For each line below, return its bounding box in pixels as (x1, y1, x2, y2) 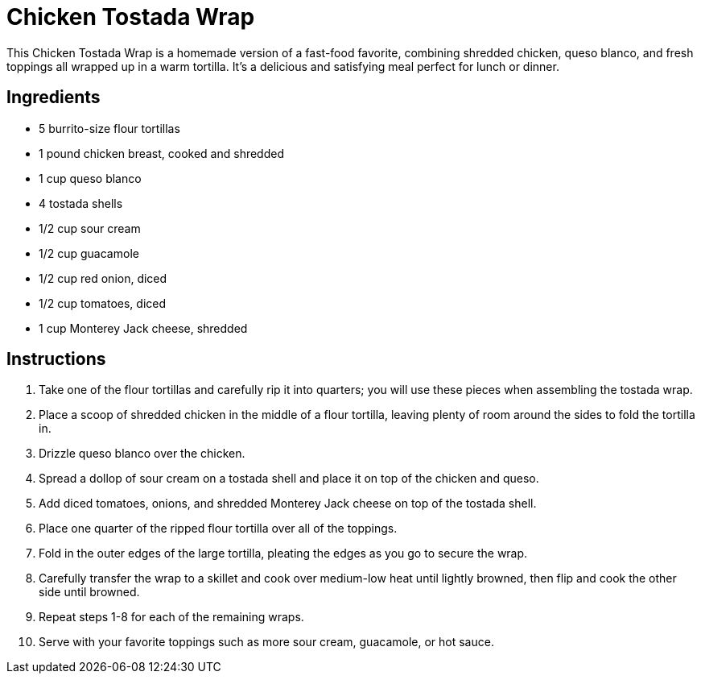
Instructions (6, 349, 106, 370)
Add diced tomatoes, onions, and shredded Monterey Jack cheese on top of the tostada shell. (39, 496, 537, 511)
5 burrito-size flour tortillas (39, 121, 180, 135)
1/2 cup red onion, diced (39, 271, 167, 285)
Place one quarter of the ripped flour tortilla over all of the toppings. (39, 521, 398, 536)
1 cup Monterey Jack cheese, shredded (39, 321, 248, 335)
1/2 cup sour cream (39, 221, 141, 235)
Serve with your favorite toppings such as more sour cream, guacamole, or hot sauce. (39, 635, 494, 649)
